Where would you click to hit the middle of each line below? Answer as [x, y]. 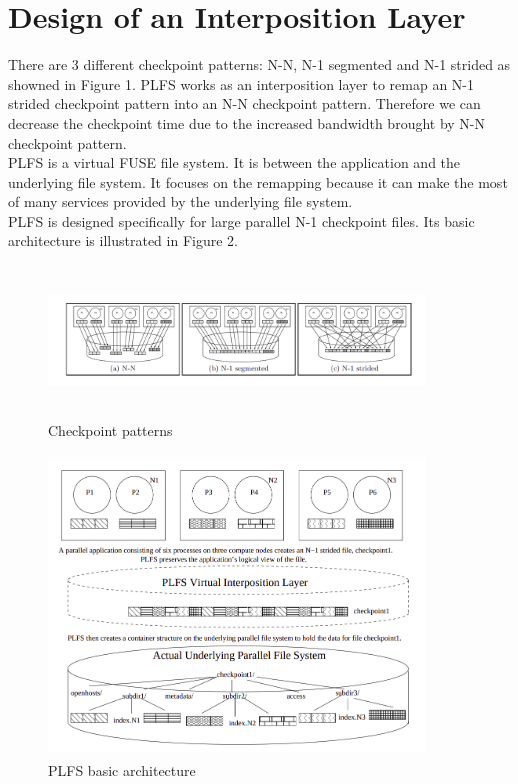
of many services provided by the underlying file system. [180, 201]
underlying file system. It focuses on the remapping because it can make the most [258, 181]
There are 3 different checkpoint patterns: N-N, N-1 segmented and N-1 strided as [259, 64]
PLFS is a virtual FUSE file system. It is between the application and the [234, 162]
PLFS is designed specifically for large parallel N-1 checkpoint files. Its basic [241, 220]
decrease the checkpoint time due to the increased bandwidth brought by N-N [247, 122]
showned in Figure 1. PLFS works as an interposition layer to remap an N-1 [241, 83]
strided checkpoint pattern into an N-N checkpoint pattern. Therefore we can [244, 103]
